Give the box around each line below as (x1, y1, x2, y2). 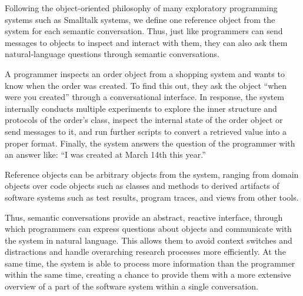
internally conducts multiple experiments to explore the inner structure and (5, 102, 277, 114)
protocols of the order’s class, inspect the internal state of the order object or (5, 114, 283, 126)
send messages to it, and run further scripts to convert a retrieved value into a (5, 125, 287, 137)
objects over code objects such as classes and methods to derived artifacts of (5, 179, 279, 192)
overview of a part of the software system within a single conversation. (5, 280, 259, 292)
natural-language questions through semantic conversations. (5, 48, 219, 60)
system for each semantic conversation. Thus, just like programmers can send (5, 25, 283, 37)
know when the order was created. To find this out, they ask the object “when (5, 79, 287, 91)
